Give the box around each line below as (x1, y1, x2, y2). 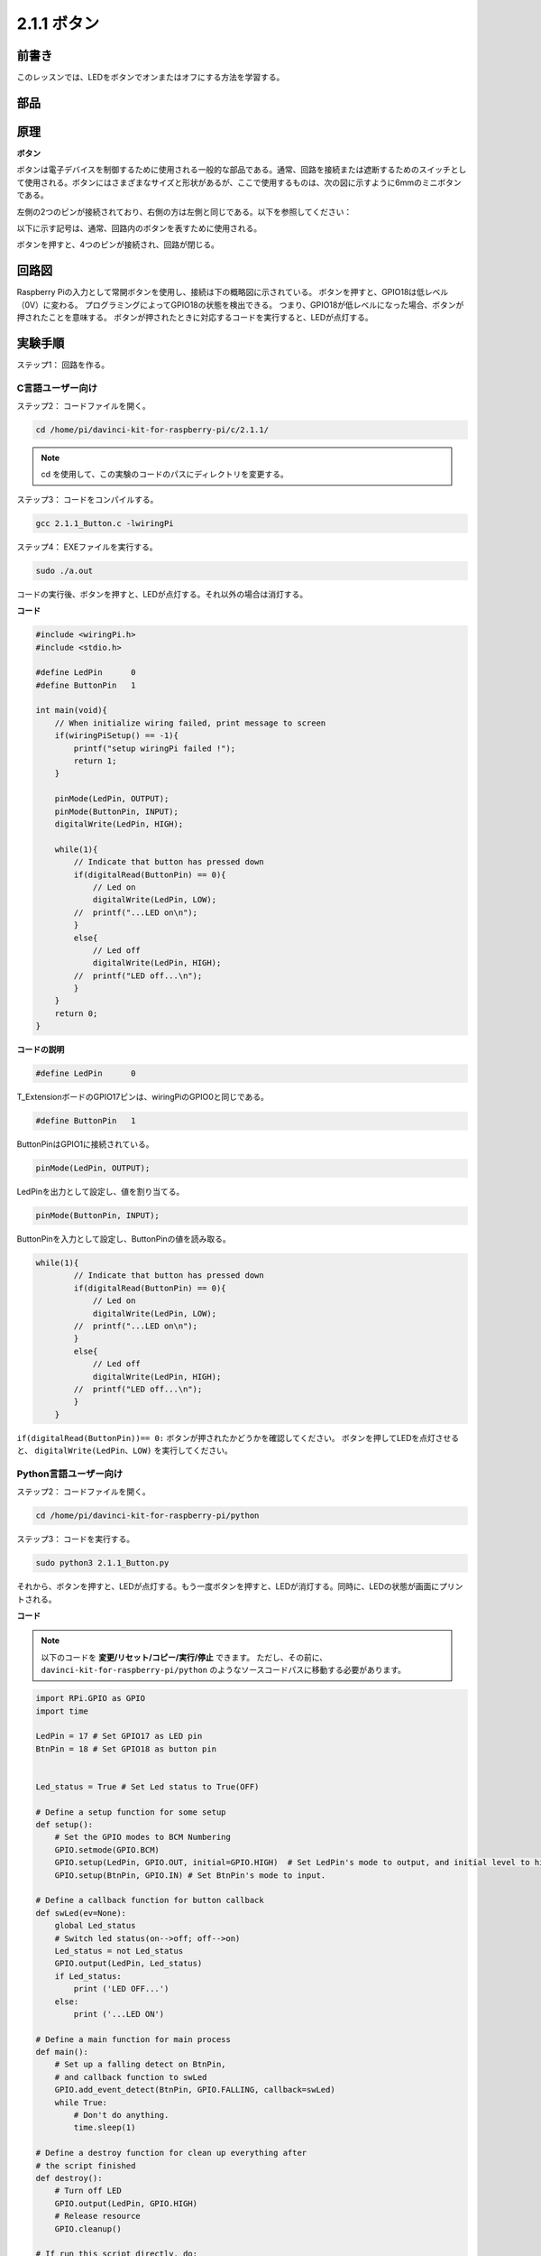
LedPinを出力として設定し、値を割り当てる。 (16, 1187, 185, 1197)
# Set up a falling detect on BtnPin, (54, 2059, 226, 2070)
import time (35, 1706, 89, 1716)
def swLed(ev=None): (35, 1908, 126, 1918)
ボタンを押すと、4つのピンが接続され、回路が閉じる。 (16, 239, 220, 250)
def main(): (35, 2047, 89, 2057)
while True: (54, 2097, 108, 2107)
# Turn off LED (54, 2186, 122, 2196)
